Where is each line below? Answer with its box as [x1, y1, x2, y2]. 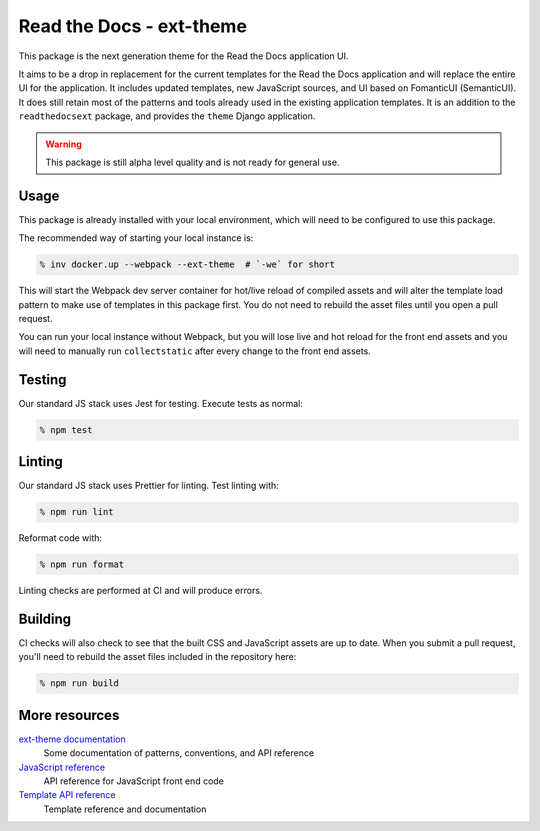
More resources [18, 706, 120, 724]
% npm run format [39, 559, 125, 570]
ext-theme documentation [18, 733, 126, 745]
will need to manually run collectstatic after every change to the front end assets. [18, 345, 372, 357]
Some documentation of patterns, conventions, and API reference [43, 747, 315, 759]
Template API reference [18, 789, 116, 801]
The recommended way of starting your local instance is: [18, 232, 254, 244]
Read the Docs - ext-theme [18, 15, 247, 37]
